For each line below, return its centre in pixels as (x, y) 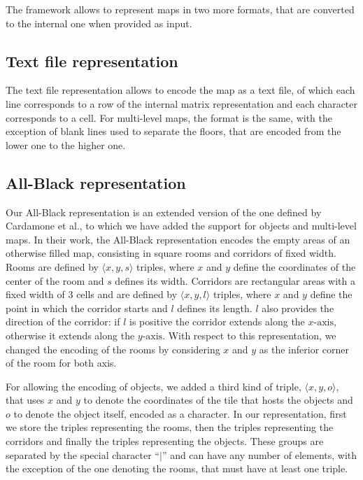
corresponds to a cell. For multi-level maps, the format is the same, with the (169, 117)
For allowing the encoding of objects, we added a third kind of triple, (154, 386)
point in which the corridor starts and (87, 308)
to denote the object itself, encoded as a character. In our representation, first (180, 413)
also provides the (298, 308)
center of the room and (55, 280)
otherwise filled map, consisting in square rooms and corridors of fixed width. (171, 253)
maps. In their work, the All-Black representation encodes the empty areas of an (178, 239)
